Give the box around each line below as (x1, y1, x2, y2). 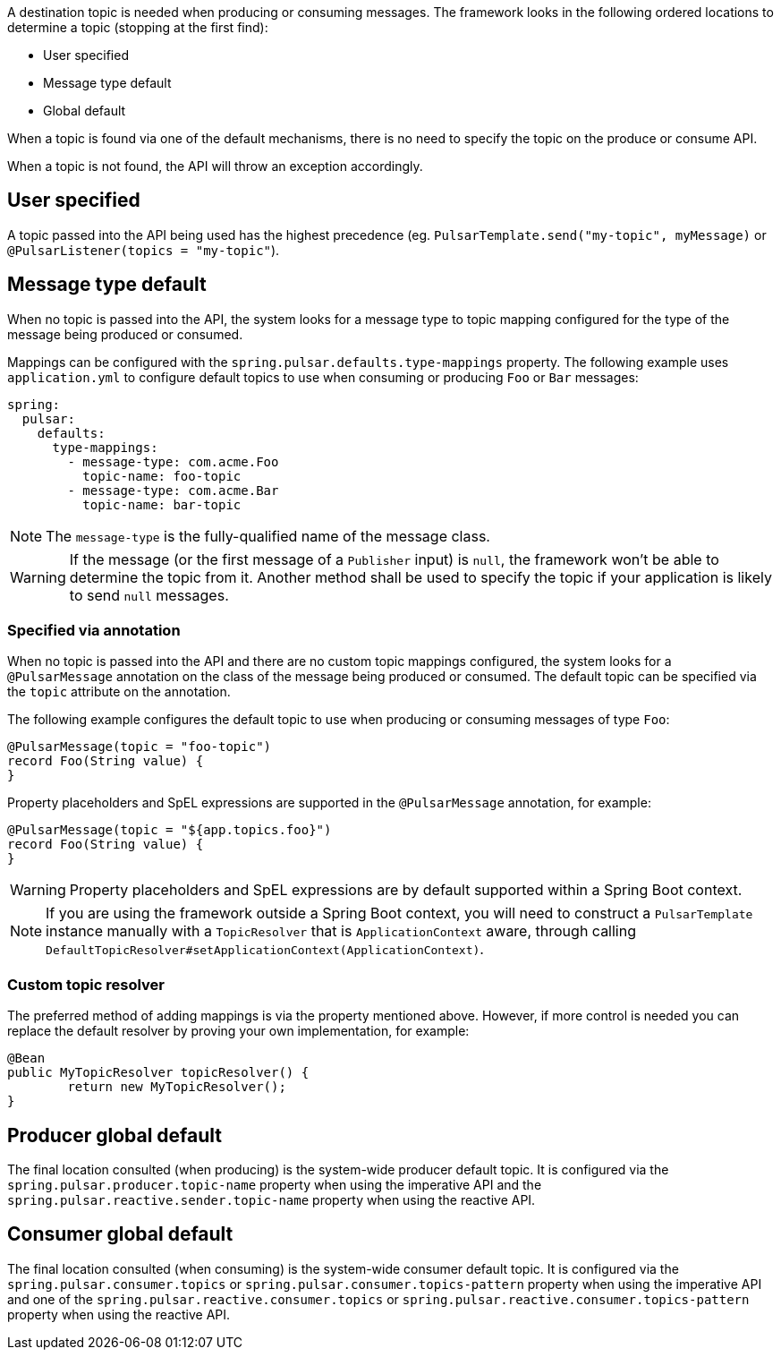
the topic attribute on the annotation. (7, 684, 231, 700)
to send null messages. (69, 585, 229, 604)
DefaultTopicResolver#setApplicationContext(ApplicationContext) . (46, 940, 484, 959)
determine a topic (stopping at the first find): (7, 20, 268, 35)
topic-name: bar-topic (82, 497, 242, 512)
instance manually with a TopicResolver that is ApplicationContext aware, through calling (46, 922, 637, 941)
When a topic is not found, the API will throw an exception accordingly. (7, 158, 423, 174)
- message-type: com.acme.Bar (67, 482, 279, 498)
